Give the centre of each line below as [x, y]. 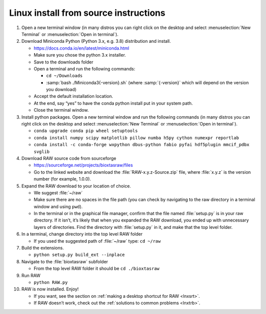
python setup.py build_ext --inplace [79, 255]
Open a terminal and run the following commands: [84, 68]
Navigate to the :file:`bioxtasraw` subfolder [65, 261]
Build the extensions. [43, 248]
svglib [42, 152]
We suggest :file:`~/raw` [58, 192]
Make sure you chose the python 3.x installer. [80, 55]
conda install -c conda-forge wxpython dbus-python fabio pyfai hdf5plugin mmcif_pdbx [142, 145]
